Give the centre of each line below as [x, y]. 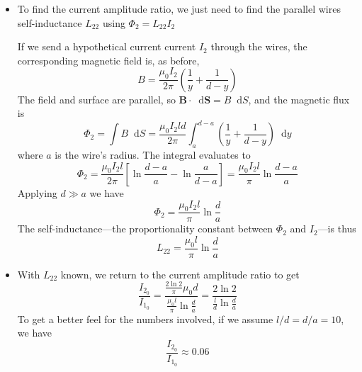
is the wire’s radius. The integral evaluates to [153, 155]
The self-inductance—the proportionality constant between [145, 229]
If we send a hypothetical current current [107, 46]
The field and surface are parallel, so [96, 99]
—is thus [337, 229]
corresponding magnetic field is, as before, [108, 60]
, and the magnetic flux [299, 99]
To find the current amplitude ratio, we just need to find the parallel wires [179, 9]
